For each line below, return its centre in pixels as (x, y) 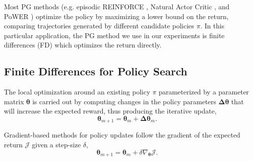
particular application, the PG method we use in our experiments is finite (114, 35)
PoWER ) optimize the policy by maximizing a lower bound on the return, (116, 16)
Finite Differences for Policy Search (96, 71)
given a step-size (56, 144)
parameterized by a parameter (204, 92)
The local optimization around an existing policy (77, 92)
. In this (212, 26)
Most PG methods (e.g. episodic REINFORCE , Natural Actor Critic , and (117, 6)
